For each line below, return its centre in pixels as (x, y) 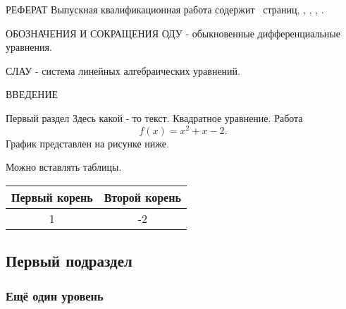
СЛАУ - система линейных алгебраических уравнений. (123, 70)
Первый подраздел (69, 261)
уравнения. (29, 47)
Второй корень (142, 197)
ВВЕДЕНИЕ (32, 94)
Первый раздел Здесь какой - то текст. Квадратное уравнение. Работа (154, 117)
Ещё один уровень (55, 295)
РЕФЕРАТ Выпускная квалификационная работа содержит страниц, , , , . (165, 9)
